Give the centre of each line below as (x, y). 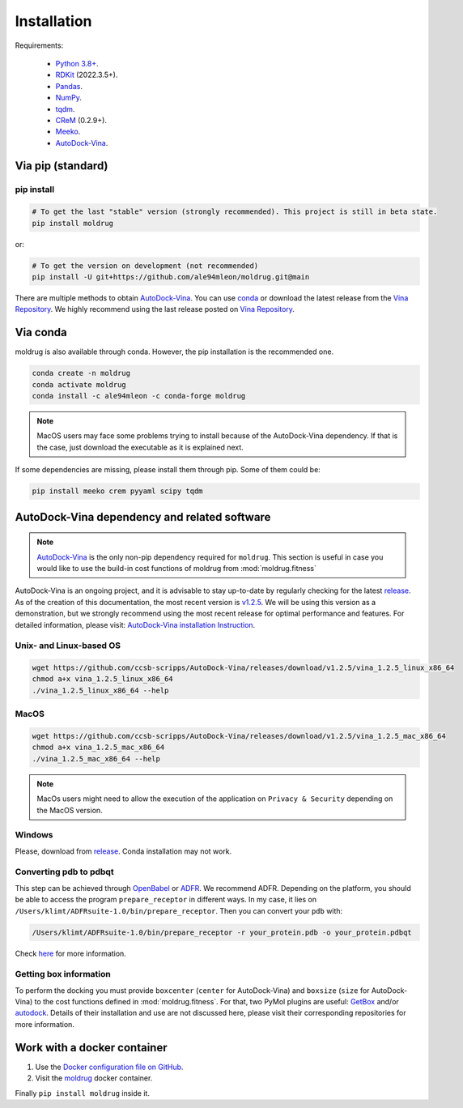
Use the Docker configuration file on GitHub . (109, 1067)
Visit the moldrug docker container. (94, 1078)
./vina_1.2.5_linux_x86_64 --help (100, 690)
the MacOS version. (70, 810)
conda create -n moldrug (81, 373)
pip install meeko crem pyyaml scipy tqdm (117, 491)
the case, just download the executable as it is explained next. (140, 447)
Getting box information (63, 974)
